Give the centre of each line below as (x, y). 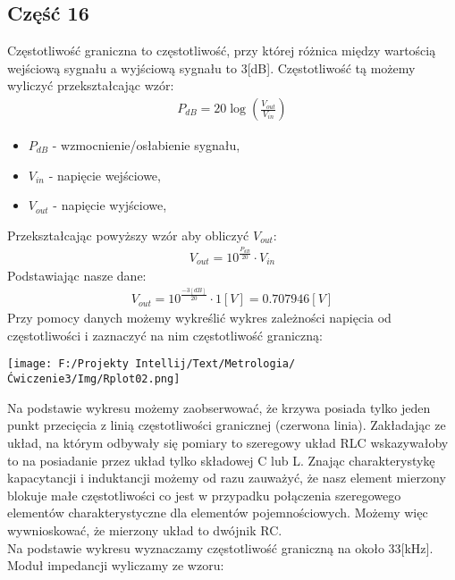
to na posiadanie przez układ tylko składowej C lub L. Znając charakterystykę (221, 460)
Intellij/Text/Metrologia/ (215, 364)
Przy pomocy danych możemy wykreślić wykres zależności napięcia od (199, 318)
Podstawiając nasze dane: (77, 276)
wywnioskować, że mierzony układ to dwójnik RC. (145, 530)
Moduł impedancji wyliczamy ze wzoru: (116, 565)
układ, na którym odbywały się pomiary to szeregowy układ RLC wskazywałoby (228, 442)
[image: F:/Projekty (68, 364)
